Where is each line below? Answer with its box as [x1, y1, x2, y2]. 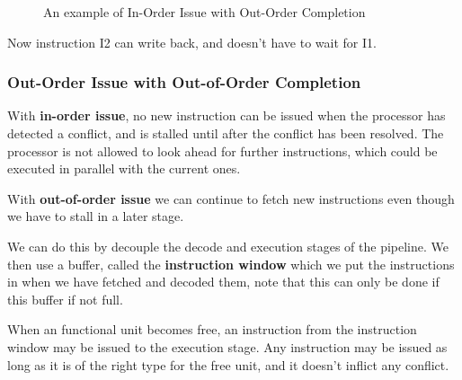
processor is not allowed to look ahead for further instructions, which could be [7, 141, 438, 160]
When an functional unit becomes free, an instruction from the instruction [7, 320, 417, 339]
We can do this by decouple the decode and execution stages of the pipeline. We [7, 236, 449, 255]
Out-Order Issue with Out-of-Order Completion [7, 71, 361, 93]
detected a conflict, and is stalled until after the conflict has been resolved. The [7, 124, 444, 142]
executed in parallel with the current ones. [7, 159, 241, 178]
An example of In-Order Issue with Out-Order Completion [43, 3, 366, 21]
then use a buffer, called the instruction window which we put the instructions [7, 254, 455, 273]
